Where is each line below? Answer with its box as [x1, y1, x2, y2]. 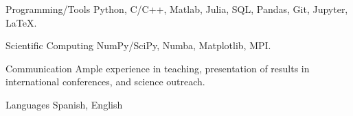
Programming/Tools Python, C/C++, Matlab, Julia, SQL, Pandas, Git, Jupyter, [5, 2, 348, 16]
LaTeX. [5, 15, 37, 29]
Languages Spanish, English [5, 97, 123, 111]
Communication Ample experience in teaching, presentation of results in [5, 61, 310, 75]
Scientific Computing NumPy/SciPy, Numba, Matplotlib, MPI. [5, 38, 271, 53]
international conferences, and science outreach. [5, 74, 205, 89]
